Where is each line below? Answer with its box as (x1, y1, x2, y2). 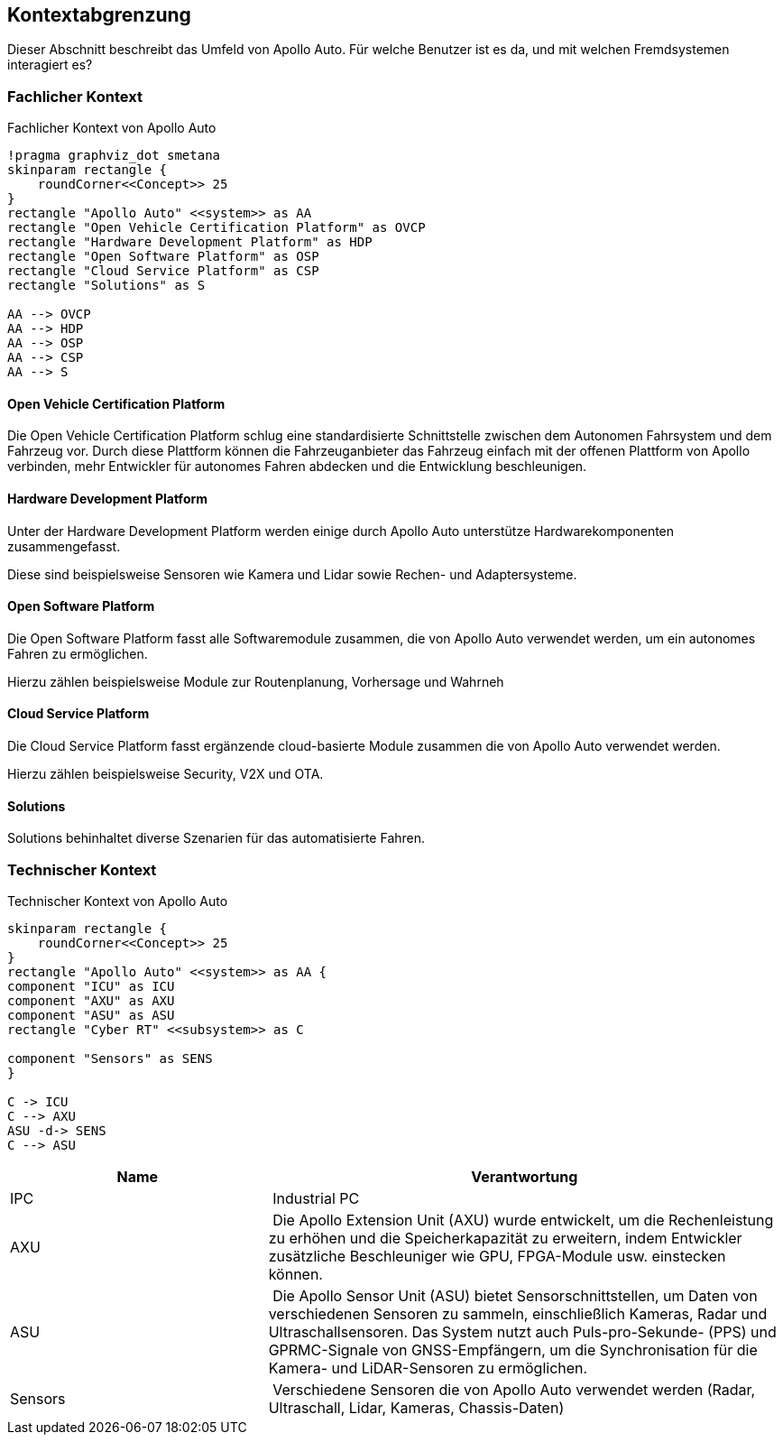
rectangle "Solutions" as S (7, 278, 206, 293)
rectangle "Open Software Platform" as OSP (7, 249, 319, 264)
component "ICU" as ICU (7, 979, 175, 994)
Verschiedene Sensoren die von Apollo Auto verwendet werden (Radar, (272, 1381, 756, 1400)
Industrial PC (272, 1189, 360, 1208)
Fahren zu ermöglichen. (7, 645, 148, 661)
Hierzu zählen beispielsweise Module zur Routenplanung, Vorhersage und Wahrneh (7, 673, 504, 689)
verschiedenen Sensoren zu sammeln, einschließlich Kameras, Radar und (268, 1305, 768, 1324)
